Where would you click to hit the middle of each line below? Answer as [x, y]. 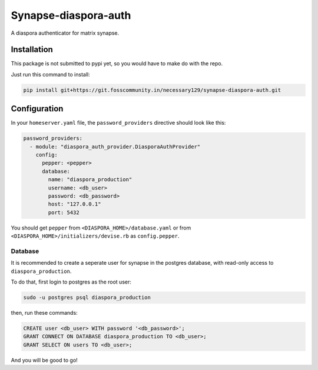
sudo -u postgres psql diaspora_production [87, 298]
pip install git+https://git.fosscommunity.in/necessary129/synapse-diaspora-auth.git [152, 90]
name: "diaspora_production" [90, 180]
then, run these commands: [44, 313]
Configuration [37, 109]
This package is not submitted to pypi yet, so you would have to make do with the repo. [117, 64]
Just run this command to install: [51, 74]
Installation [32, 50]
